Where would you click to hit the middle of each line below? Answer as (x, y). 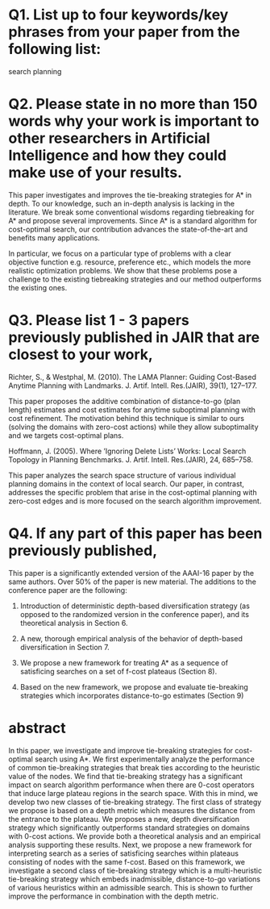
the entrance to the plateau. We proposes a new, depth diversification (124, 819)
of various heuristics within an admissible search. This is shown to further (131, 887)
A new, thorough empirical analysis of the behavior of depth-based (131, 638)
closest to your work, (81, 354)
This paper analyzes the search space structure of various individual (122, 475)
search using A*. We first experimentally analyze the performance (145, 759)
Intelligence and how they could (118, 156)
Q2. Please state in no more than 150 (133, 104)
